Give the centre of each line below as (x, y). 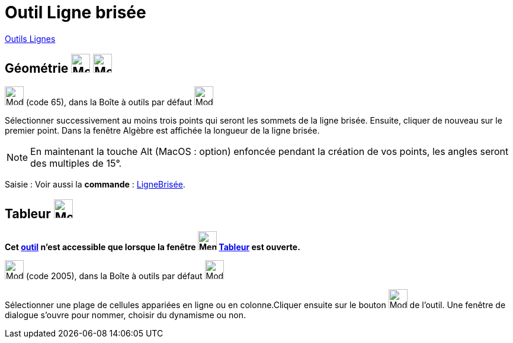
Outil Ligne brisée (76, 12)
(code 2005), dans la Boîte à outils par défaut (114, 276)
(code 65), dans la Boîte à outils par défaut (109, 102)
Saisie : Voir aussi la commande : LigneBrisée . (95, 184)
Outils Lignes (30, 38)
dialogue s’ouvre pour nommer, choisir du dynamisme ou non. (126, 315)
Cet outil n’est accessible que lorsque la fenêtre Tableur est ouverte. (153, 247)
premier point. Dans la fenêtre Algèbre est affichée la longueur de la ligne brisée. (162, 130)
